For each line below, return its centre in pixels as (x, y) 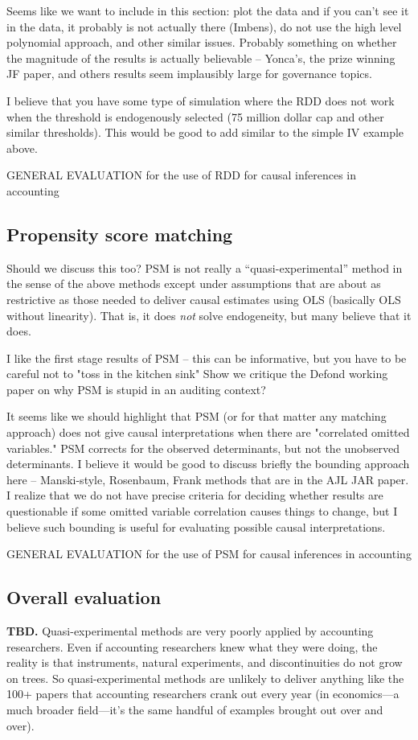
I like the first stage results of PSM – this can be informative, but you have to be (207, 358)
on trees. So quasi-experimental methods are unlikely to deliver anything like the (205, 678)
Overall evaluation (84, 597)
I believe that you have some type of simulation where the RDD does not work (201, 100)
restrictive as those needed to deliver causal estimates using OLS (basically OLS (204, 299)
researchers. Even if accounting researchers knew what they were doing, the (192, 646)
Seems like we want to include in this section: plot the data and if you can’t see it (208, 10)
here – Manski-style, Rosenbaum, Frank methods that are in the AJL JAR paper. (208, 479)
